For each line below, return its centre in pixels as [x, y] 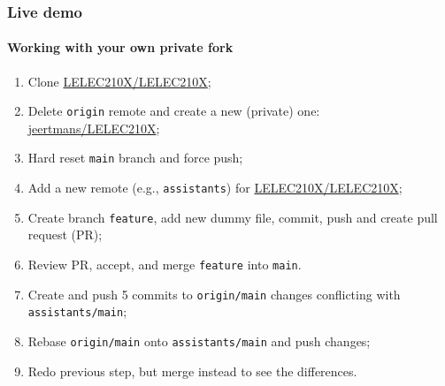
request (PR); [65, 235]
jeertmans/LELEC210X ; [94, 128]
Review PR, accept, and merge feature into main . [165, 265]
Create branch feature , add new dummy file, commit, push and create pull [233, 217]
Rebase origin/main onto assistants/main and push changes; [199, 341]
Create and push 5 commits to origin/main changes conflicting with [214, 294]
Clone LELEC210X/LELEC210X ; [119, 81]
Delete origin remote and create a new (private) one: [174, 111]
